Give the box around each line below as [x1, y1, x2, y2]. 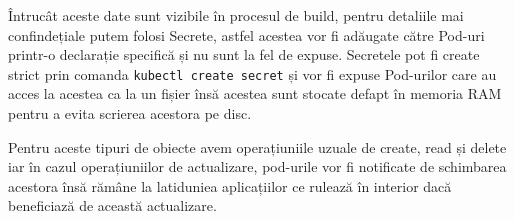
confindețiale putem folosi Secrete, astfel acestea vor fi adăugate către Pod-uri [8, 24, 485, 45]
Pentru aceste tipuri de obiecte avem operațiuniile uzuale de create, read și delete [8, 136, 507, 157]
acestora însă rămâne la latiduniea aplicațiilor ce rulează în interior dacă [8, 175, 452, 196]
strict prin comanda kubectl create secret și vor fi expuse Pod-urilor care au [8, 63, 497, 84]
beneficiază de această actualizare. [8, 195, 217, 216]
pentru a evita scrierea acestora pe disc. [8, 103, 252, 124]
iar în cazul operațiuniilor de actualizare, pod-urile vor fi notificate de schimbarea [8, 156, 507, 177]
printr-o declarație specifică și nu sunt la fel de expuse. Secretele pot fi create [8, 44, 480, 65]
